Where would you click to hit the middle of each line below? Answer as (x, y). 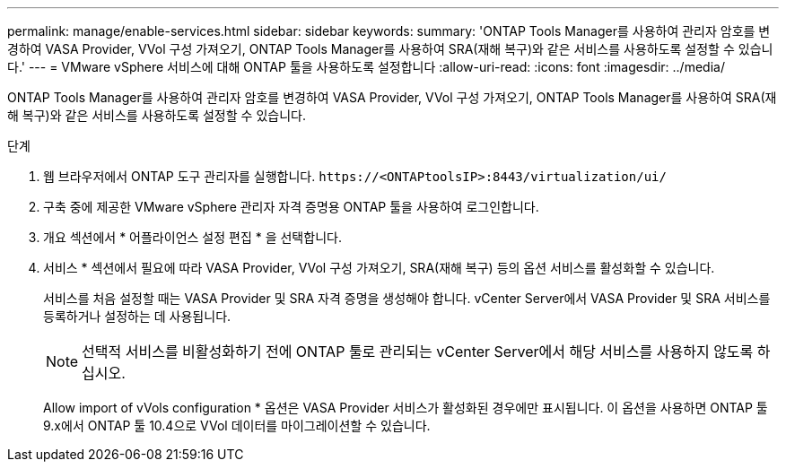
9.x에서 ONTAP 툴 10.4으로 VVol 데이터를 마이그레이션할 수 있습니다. (237, 426)
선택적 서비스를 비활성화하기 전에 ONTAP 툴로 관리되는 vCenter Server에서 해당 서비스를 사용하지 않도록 (418, 352)
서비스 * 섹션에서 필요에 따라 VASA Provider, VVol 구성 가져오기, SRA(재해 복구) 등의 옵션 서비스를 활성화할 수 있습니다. (379, 268)
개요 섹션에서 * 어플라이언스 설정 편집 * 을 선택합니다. (192, 237)
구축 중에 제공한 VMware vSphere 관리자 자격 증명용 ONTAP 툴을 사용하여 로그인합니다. (291, 207)
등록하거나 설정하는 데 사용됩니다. (137, 316)
